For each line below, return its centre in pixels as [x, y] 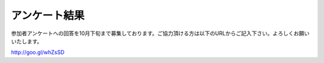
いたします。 [27, 41]
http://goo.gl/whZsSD [38, 52]
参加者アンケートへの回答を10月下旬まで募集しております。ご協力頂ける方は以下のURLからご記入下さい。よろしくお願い [160, 33]
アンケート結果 [48, 15]
